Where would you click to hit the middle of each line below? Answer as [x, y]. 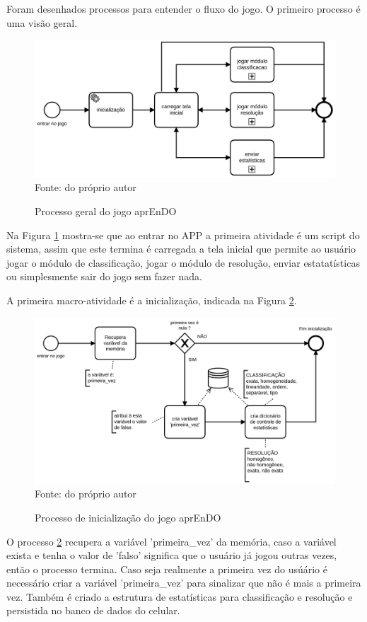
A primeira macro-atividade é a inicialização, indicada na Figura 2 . [152, 300]
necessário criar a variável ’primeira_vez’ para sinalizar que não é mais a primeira [184, 583]
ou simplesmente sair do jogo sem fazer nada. [104, 276]
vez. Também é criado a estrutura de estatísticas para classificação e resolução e [180, 596]
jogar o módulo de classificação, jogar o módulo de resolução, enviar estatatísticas [183, 262]
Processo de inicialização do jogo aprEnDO [128, 517]
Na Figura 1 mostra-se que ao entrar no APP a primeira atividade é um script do [183, 235]
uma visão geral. [42, 22]
